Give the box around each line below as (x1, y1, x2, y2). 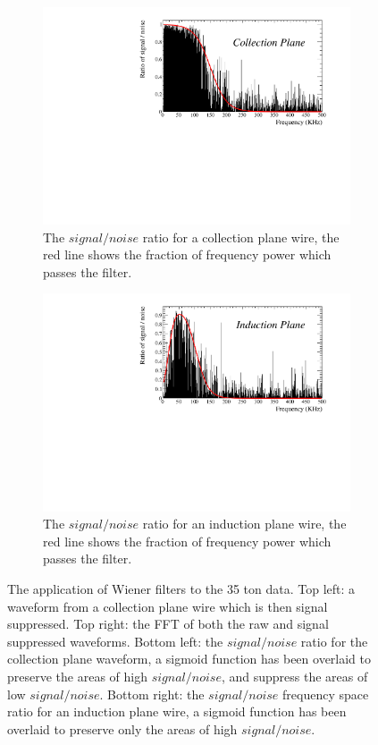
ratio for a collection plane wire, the (142, 227, 340, 246)
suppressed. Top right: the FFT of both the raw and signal (7, 614, 329, 633)
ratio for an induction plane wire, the (142, 514, 347, 533)
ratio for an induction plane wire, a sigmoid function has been (7, 702, 347, 721)
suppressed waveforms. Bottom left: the (7, 631, 223, 650)
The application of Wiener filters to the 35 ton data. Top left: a (7, 579, 356, 597)
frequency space (282, 684, 369, 703)
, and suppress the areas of (221, 666, 368, 685)
